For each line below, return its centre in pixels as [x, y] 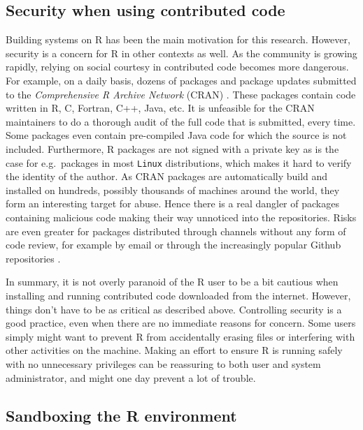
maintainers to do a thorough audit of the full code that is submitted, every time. [181, 121]
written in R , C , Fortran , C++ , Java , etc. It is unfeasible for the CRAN [160, 108]
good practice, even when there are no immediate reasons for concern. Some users [181, 323]
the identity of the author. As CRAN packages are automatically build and [167, 176]
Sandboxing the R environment [121, 415]
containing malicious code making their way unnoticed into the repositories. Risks [181, 217]
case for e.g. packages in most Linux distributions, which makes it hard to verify [179, 162]
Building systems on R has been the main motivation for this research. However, [178, 39]
